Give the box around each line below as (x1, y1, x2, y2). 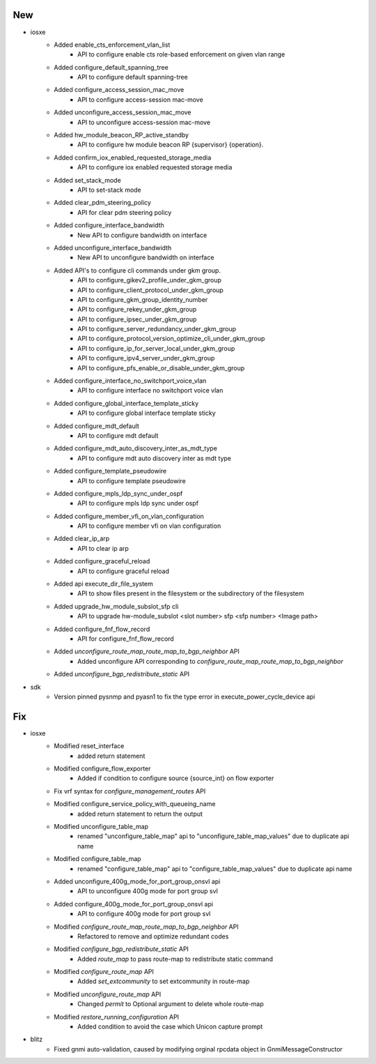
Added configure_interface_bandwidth (54, 221, 165, 229)
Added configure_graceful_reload (54, 557, 150, 565)
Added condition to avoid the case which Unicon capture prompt (77, 1022, 263, 1031)
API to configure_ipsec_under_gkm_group (77, 314, 197, 324)
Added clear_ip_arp (54, 534, 110, 543)
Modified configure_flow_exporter (54, 764, 151, 773)
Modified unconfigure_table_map (54, 822, 149, 830)
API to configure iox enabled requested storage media (77, 163, 233, 172)
